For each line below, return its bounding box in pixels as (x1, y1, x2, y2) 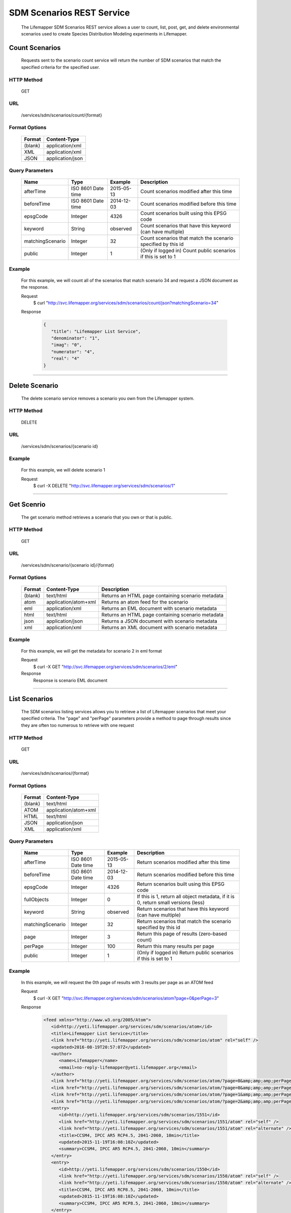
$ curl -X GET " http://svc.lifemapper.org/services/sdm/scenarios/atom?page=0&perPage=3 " (33, 995, 219, 1001)
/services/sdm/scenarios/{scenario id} (21, 443, 98, 449)
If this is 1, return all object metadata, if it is (137, 893, 235, 900)
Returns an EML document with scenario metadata (101, 605, 217, 611)
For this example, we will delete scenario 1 (21, 467, 105, 473)
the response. (21, 284, 49, 290)
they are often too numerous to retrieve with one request (21, 722, 134, 728)
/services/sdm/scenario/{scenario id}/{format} (21, 562, 114, 568)
